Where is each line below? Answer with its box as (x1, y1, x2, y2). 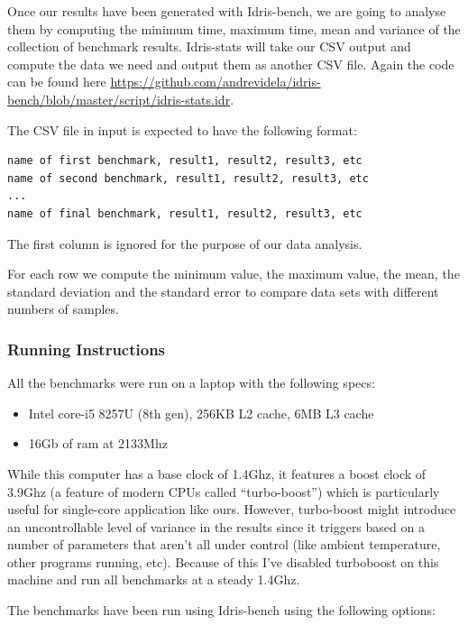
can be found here (7, 72, 106, 91)
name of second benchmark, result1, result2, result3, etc (7, 171, 369, 185)
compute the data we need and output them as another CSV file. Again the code (7, 54, 454, 73)
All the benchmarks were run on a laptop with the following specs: (7, 373, 375, 392)
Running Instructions (7, 337, 166, 360)
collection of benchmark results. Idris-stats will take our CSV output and (7, 37, 411, 56)
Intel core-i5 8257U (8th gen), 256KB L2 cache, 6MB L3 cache (28, 403, 374, 422)
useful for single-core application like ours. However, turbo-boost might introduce (7, 500, 456, 519)
